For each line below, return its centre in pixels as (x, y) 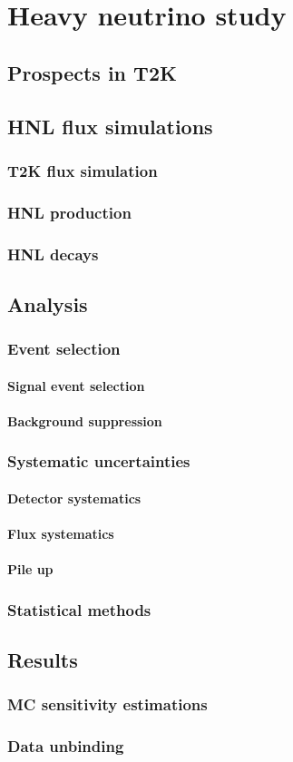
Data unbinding (66, 746)
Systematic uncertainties (99, 461)
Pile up (30, 569)
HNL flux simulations (110, 126)
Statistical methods (79, 609)
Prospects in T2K (92, 72)
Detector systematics (74, 498)
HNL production (69, 212)
